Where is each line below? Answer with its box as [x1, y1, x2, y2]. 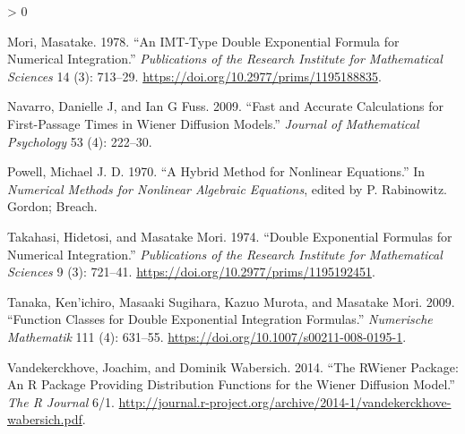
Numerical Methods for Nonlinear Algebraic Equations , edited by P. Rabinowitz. [7, 179, 448, 198]
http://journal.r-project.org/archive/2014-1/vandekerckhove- [118, 392, 452, 411]
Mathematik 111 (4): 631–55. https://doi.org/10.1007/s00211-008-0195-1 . [7, 327, 407, 345]
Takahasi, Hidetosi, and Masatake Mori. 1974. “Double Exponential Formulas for [7, 226, 452, 245]
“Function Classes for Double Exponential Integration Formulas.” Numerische [7, 310, 433, 328]
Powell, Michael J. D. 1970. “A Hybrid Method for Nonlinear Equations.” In [7, 162, 426, 181]
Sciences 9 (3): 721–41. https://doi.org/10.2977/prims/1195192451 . [7, 262, 375, 281]
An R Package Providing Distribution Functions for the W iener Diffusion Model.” [7, 375, 455, 394]
